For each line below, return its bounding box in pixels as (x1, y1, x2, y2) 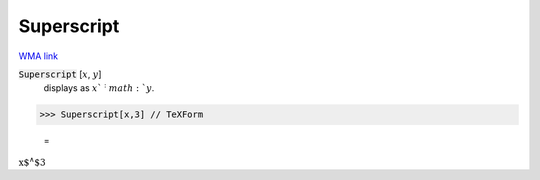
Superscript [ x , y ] (18, 68, 102, 80)
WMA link (18, 50, 59, 62)
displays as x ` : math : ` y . (43, 81, 155, 94)
